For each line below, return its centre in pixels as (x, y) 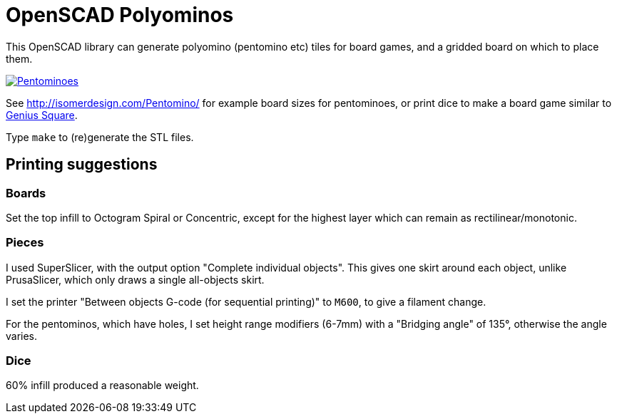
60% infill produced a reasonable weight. (102, 386)
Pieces (25, 243)
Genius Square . (42, 115)
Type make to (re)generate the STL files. (100, 137)
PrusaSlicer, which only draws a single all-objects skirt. (135, 279)
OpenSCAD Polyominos (120, 15)
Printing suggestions (82, 165)
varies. (22, 336)
